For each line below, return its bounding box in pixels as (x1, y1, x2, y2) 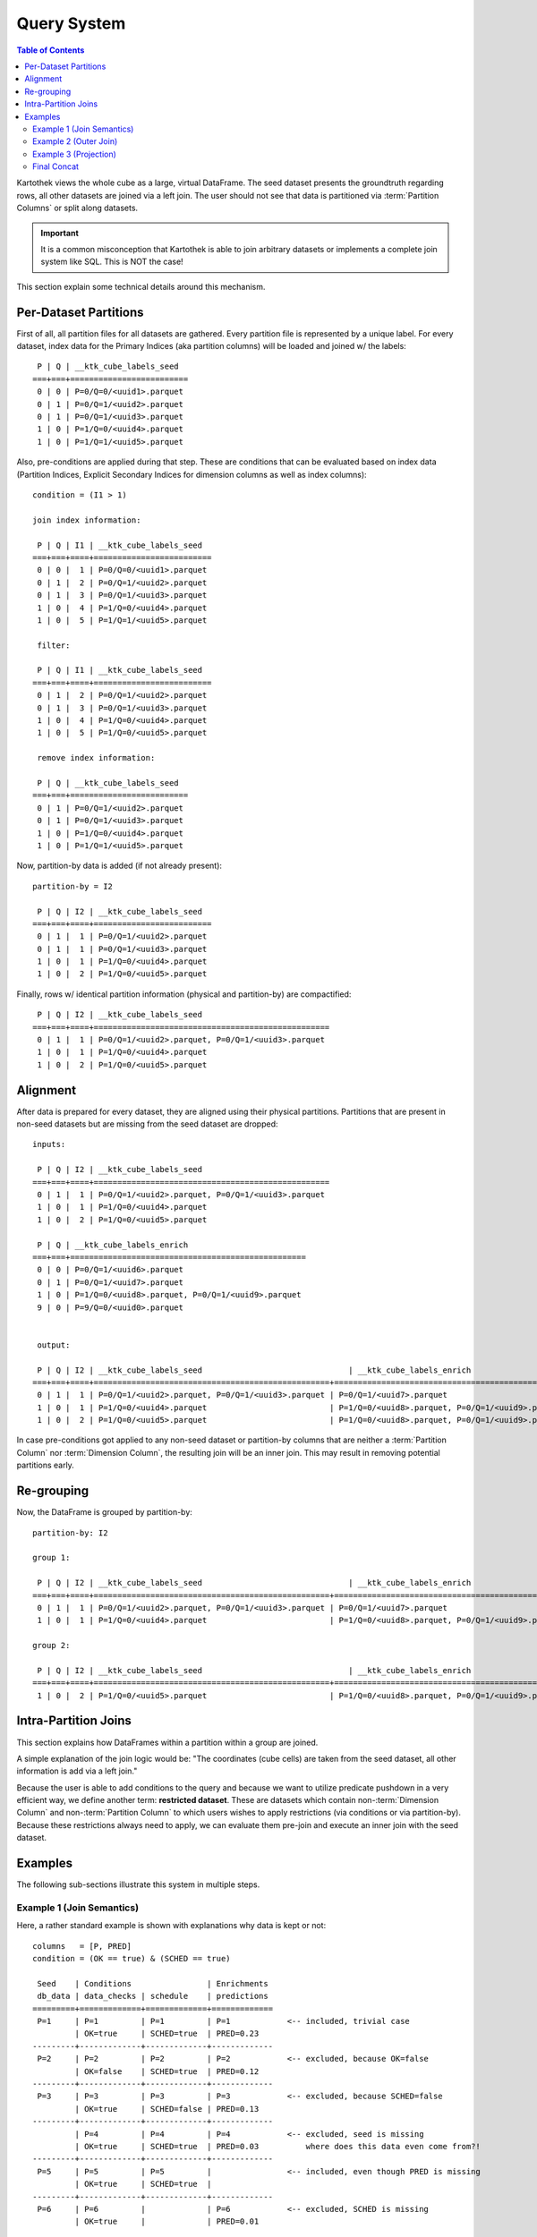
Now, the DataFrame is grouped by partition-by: (16, 1507, 192, 1518)
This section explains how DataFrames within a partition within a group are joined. (16, 1737, 319, 1748)
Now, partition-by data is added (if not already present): (16, 860, 223, 872)
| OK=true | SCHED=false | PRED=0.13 (74, 2104, 260, 2114)
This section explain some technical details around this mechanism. (16, 281, 266, 292)
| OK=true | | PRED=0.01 (74, 2216, 260, 2227)
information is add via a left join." (16, 1765, 138, 1776)
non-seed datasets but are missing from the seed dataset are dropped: (16, 1118, 278, 1129)
